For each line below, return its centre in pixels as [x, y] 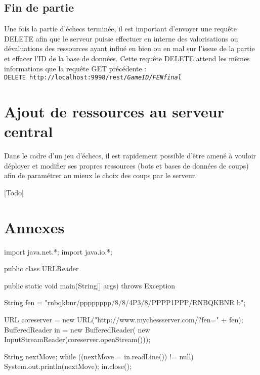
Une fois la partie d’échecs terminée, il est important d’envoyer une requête [121, 29]
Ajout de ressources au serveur [114, 112]
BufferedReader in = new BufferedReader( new [77, 329]
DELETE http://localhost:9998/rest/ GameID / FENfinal [93, 78]
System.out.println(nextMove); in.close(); [68, 366]
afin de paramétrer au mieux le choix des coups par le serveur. [101, 175]
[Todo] [14, 192]
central [29, 131]
